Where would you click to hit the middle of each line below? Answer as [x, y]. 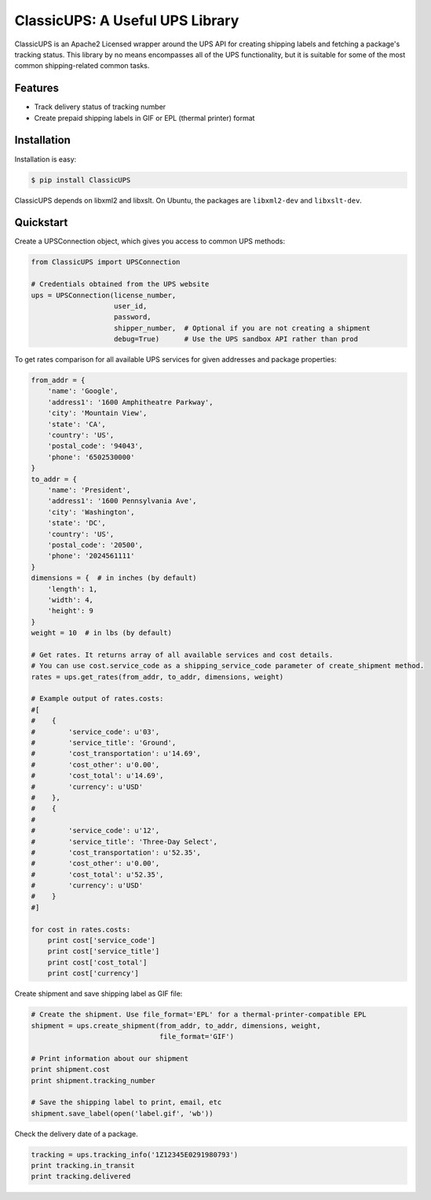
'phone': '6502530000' [91, 457]
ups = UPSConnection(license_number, [104, 295]
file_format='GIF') [197, 1036]
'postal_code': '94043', [95, 446]
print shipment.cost [70, 1070]
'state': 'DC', [77, 523]
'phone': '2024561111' [91, 556]
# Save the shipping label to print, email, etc [126, 1102]
